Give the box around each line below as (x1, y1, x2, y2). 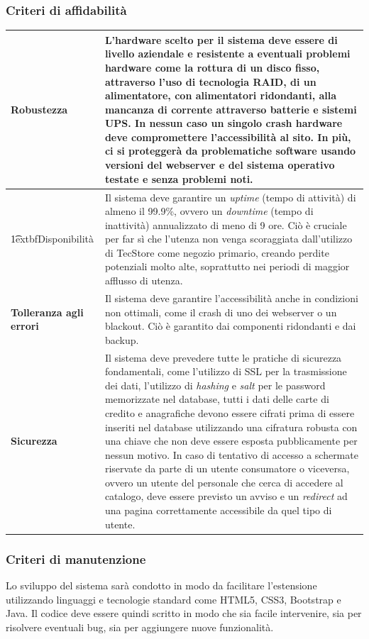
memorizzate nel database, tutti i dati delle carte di (104, 391, 329, 406)
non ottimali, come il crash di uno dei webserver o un (104, 304, 337, 319)
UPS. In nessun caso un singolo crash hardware (104, 116, 343, 130)
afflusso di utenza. (104, 273, 183, 288)
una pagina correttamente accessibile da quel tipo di (104, 503, 332, 518)
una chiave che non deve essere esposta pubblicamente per (104, 433, 358, 448)
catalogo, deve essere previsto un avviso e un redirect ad (104, 489, 348, 504)
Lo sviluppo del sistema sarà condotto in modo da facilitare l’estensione (6, 577, 317, 592)
